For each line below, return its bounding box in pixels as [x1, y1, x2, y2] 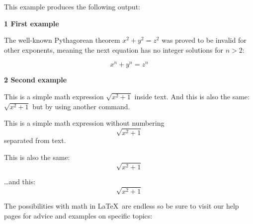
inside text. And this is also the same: [134, 91, 250, 102]
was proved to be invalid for [162, 35, 247, 45]
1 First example [4, 18, 59, 28]
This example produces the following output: [4, 1, 140, 11]
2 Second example [4, 75, 67, 85]
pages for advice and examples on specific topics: [4, 210, 153, 221]
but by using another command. [32, 101, 130, 111]
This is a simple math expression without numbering [4, 118, 165, 128]
